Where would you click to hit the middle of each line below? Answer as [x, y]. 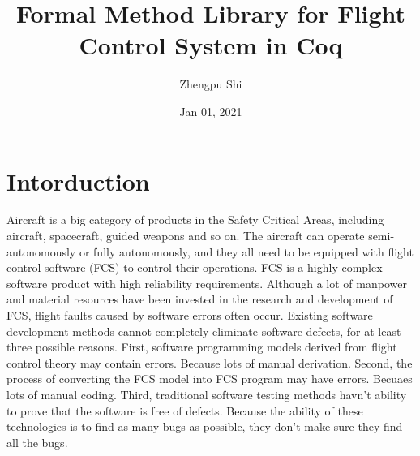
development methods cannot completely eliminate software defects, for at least [204, 331]
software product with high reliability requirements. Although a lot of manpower [207, 283]
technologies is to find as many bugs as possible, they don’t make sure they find [205, 426]
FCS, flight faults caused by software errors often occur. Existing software [190, 315]
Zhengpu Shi [211, 84]
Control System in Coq [211, 45]
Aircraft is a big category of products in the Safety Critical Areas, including [195, 219]
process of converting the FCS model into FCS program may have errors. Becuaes [210, 379]
